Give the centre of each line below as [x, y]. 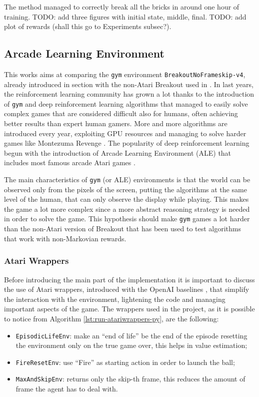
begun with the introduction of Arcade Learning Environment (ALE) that [118, 152]
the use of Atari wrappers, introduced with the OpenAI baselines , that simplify [127, 289]
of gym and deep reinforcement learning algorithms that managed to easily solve [126, 103]
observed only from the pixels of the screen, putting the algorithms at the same [125, 189]
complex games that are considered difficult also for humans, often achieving [121, 113]
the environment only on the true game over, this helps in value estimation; [131, 345]
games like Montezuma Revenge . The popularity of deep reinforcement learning [127, 143]
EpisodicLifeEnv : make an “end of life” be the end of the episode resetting [131, 335]
